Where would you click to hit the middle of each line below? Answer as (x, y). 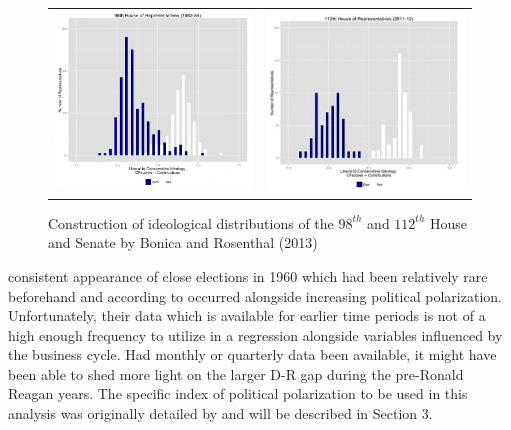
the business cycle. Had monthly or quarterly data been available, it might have (252, 354)
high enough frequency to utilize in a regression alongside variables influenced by (255, 334)
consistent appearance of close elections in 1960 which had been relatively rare (248, 275)
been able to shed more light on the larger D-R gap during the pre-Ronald (236, 373)
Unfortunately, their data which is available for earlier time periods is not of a (247, 315)
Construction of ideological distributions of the (191, 222)
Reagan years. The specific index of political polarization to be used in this (238, 393)
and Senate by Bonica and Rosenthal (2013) (183, 242)
